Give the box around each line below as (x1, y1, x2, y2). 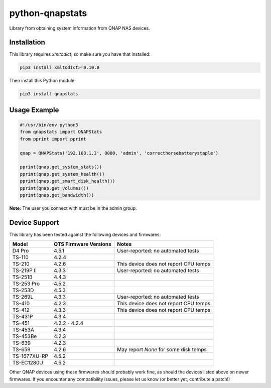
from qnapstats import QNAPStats (20, 129, 102, 135)
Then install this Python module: (9, 78, 76, 84)
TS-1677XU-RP (12, 353, 49, 360)
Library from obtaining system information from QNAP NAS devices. (9, 25, 150, 31)
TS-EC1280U (12, 359, 44, 366)
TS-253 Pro (12, 280, 40, 287)
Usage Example (9, 105, 59, 114)
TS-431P (12, 313, 33, 320)
